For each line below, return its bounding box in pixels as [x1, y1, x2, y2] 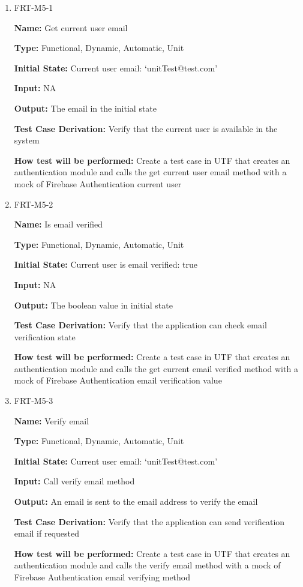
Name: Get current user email [14, 21, 128, 34]
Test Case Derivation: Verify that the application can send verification [14, 515, 285, 528]
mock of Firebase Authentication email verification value [14, 374, 222, 387]
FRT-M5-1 [14, 1, 53, 13]
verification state [14, 330, 76, 343]
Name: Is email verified [14, 218, 103, 230]
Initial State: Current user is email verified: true [14, 258, 198, 271]
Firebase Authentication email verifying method [14, 571, 190, 583]
